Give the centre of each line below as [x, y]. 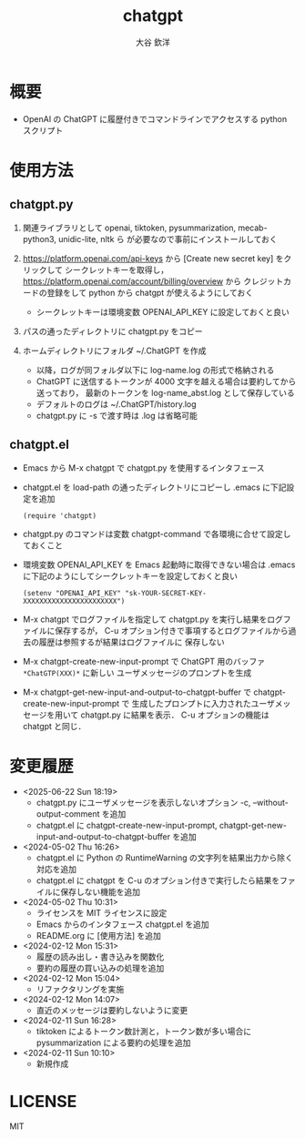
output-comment [68, 814]
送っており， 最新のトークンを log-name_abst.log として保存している [166, 392]
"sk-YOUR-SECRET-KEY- [165, 593]
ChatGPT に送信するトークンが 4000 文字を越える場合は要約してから [166, 381]
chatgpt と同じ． [54, 726]
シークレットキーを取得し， [117, 269]
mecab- [253, 228]
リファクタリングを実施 [80, 990]
